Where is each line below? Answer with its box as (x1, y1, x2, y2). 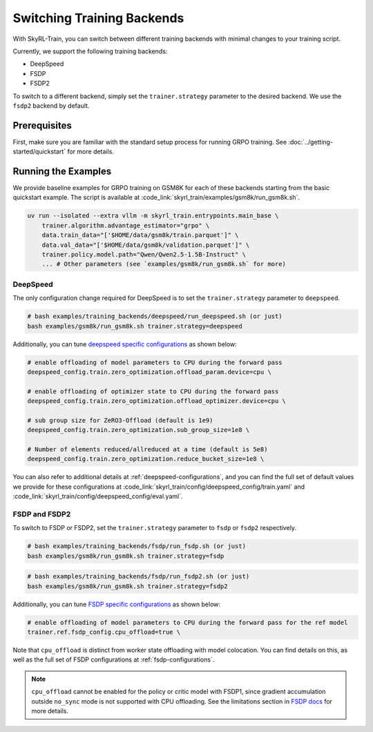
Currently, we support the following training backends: (12, 47, 168, 55)
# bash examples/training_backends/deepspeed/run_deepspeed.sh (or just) (27, 312, 283, 321)
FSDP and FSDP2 (12, 509, 71, 518)
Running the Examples (12, 166, 112, 177)
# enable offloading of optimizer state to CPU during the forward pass (27, 387, 279, 395)
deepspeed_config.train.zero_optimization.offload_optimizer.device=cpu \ (27, 397, 287, 405)
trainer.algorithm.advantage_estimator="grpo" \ (41, 221, 210, 229)
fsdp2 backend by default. (12, 101, 90, 110)
